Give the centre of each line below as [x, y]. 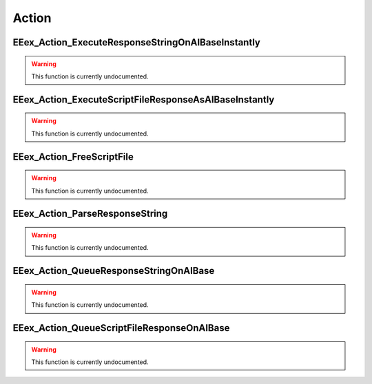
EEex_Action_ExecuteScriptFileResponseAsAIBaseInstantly [144, 99]
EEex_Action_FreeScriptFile [73, 157]
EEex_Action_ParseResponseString [90, 214]
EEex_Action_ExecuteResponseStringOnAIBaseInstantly [137, 42]
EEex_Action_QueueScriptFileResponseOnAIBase [121, 328]
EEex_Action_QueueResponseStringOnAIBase [114, 271]
